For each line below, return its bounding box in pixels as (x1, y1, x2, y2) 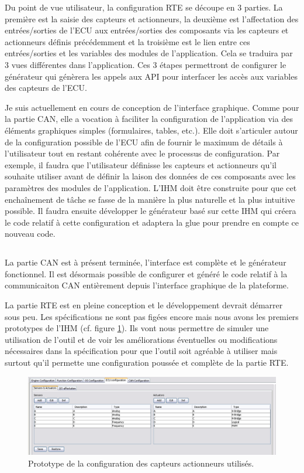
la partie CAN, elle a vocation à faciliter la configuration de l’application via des (5, 113, 293, 125)
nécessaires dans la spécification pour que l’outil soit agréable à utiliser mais (5, 345, 278, 357)
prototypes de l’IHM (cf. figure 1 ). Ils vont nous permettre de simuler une (5, 322, 269, 334)
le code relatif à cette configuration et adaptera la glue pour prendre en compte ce (5, 216, 299, 228)
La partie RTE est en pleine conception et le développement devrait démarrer (5, 299, 283, 311)
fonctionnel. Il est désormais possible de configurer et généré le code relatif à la (5, 267, 288, 280)
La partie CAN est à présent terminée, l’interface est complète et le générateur (5, 256, 286, 268)
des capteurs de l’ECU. (5, 81, 87, 94)
